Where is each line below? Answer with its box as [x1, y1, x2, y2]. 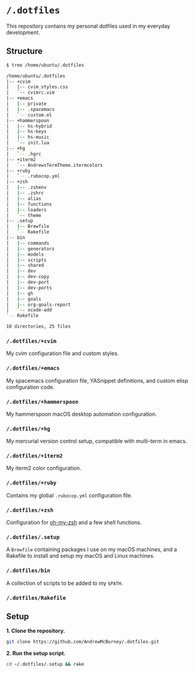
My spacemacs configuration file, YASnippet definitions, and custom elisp [6, 377, 189, 384]
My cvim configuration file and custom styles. [6, 350, 119, 357]
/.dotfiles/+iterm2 [6, 452, 63, 459]
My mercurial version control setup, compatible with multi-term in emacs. [6, 437, 187, 445]
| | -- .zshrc [6, 190, 44, 196]
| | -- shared [6, 263, 44, 269]
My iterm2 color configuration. [6, 464, 82, 472]
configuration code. [6, 383, 55, 390]
